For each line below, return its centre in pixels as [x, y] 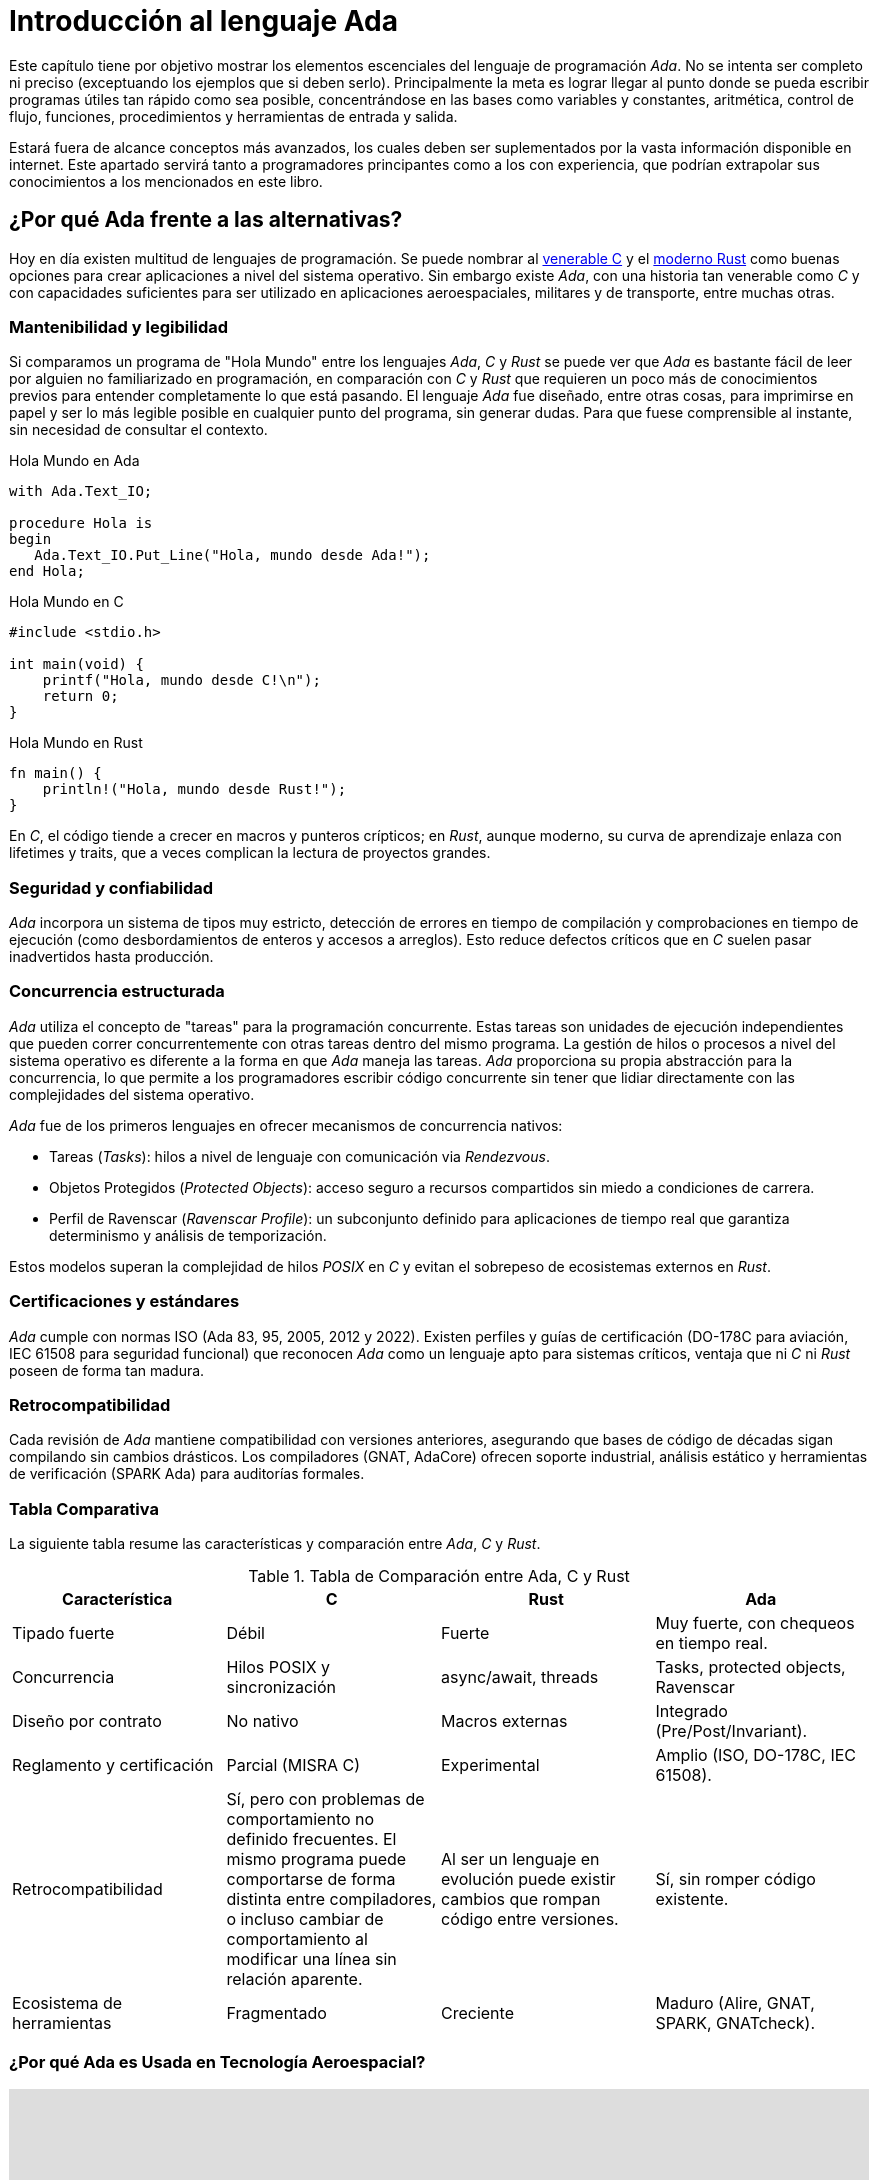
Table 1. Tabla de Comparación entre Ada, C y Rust [439, 1576]
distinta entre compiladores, [331, 1899]
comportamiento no [300, 1819]
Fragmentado [276, 2013]
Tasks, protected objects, [750, 1667]
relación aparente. [294, 1979]
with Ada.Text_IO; [81, 491]
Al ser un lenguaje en [520, 1859]
